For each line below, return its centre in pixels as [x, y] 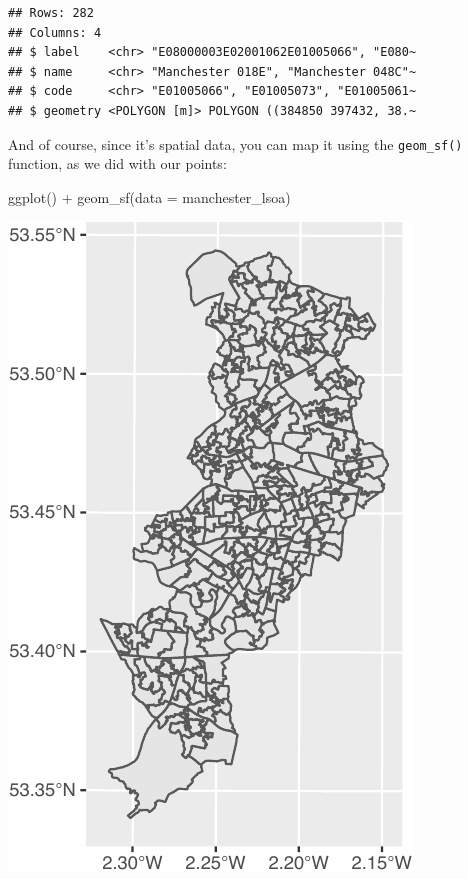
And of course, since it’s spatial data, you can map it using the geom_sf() [235, 143]
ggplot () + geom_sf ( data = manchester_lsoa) [149, 196]
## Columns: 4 [55, 32]
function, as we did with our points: [117, 163]
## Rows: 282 [51, 13]
